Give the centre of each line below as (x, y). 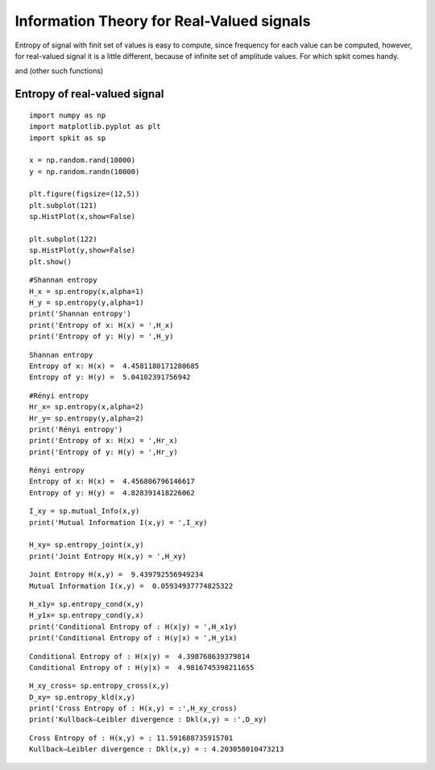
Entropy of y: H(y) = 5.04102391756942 (110, 377)
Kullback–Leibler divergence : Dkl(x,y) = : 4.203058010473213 (157, 749)
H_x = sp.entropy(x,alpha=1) (87, 291)
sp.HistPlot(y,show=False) (83, 250)
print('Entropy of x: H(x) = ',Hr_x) (104, 441)
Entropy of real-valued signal (89, 94)
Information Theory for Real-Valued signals (163, 21)
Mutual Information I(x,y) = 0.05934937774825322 (131, 586)
